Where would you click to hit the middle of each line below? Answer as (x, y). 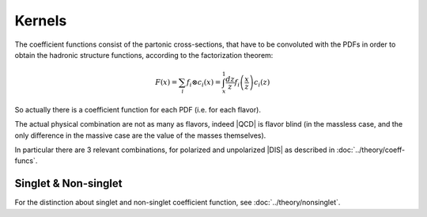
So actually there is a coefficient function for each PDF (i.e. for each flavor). (138, 109)
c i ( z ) (262, 83)
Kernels (41, 21)
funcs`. (26, 161)
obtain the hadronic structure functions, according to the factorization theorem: (144, 55)
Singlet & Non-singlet (68, 183)
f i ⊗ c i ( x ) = (204, 83)
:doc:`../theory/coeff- (371, 150)
